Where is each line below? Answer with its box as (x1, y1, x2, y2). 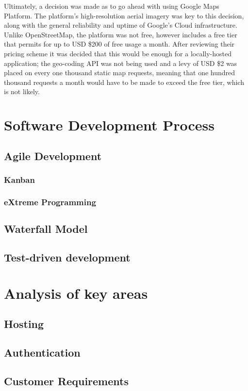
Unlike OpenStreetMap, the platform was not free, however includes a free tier (4, 29, 237, 39)
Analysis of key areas (4, 283, 148, 303)
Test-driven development (4, 249, 131, 264)
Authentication (4, 344, 81, 359)
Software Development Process (4, 115, 215, 135)
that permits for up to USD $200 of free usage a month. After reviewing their (4, 39, 235, 49)
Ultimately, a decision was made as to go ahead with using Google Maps (4, 1, 219, 11)
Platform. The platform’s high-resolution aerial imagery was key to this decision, (4, 10, 244, 20)
